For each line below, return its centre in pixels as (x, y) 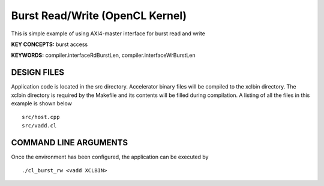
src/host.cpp (41, 117)
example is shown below (41, 103)
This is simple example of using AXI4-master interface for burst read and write (108, 33)
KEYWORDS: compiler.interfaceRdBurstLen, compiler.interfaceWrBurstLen (103, 55)
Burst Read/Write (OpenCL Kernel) (99, 16)
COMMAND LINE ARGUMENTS (70, 143)
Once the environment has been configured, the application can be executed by (110, 157)
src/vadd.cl (39, 125)
